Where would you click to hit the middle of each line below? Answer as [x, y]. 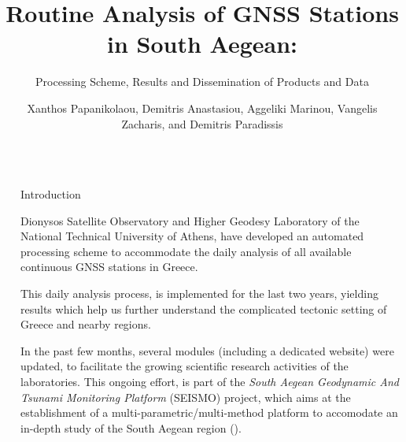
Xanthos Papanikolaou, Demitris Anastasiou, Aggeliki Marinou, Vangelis [202, 108]
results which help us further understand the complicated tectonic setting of [204, 308]
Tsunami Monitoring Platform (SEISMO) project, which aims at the [186, 397]
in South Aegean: [202, 44]
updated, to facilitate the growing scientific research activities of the [185, 366]
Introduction [51, 194]
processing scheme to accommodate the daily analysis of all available [186, 251]
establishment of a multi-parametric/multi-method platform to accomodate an [209, 412]
